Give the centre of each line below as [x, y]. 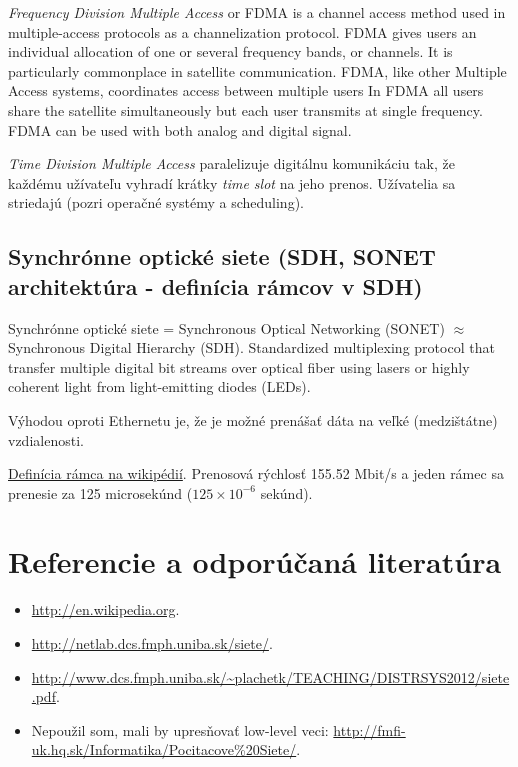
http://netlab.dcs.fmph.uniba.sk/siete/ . [152, 643]
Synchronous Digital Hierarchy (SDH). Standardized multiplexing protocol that [251, 347]
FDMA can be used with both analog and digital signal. [180, 129]
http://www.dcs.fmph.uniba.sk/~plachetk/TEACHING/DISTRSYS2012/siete [270, 676]
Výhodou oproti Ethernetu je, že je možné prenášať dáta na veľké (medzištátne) [253, 419]
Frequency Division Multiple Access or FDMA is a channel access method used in [257, 12]
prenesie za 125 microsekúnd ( [100, 492]
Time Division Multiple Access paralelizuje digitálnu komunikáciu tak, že [231, 163]
